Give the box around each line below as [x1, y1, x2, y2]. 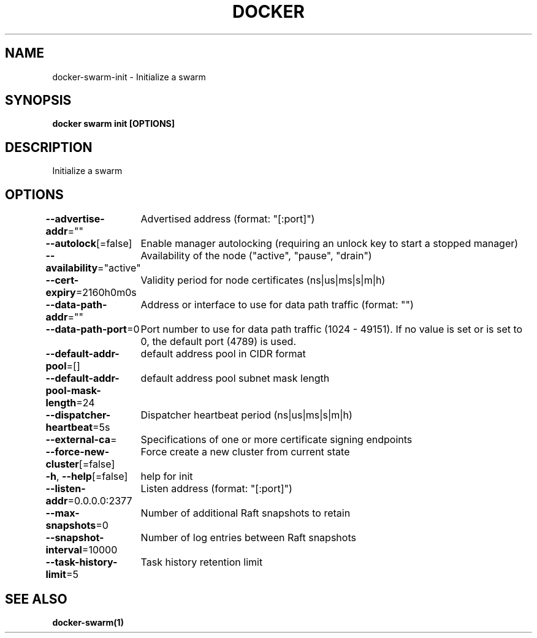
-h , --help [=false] [45, 470, 128, 483]
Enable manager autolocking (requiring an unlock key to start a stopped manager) [140, 237, 519, 250]
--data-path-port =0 [45, 323, 140, 336]
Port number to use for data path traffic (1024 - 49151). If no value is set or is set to [140, 323, 523, 336]
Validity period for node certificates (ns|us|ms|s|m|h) [140, 274, 386, 287]
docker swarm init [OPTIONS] [52, 118, 175, 129]
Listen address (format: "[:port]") [140, 482, 292, 495]
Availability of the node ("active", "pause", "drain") [140, 249, 372, 262]
